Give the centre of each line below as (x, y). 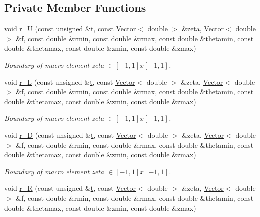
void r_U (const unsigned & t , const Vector (70, 28)
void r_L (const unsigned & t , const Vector (70, 81)
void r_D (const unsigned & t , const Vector (70, 135)
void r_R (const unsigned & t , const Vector (70, 188)
